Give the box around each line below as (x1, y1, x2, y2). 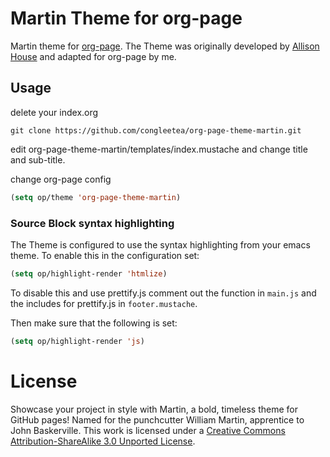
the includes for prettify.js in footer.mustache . (10, 297, 198, 309)
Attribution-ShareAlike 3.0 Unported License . (10, 435, 196, 447)
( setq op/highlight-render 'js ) (10, 336, 145, 346)
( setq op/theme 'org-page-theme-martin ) (10, 192, 182, 202)
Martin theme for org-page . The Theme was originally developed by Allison (10, 40, 320, 52)
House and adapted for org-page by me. (10, 50, 177, 62)
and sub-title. (10, 153, 66, 166)
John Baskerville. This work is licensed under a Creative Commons (10, 424, 286, 436)
